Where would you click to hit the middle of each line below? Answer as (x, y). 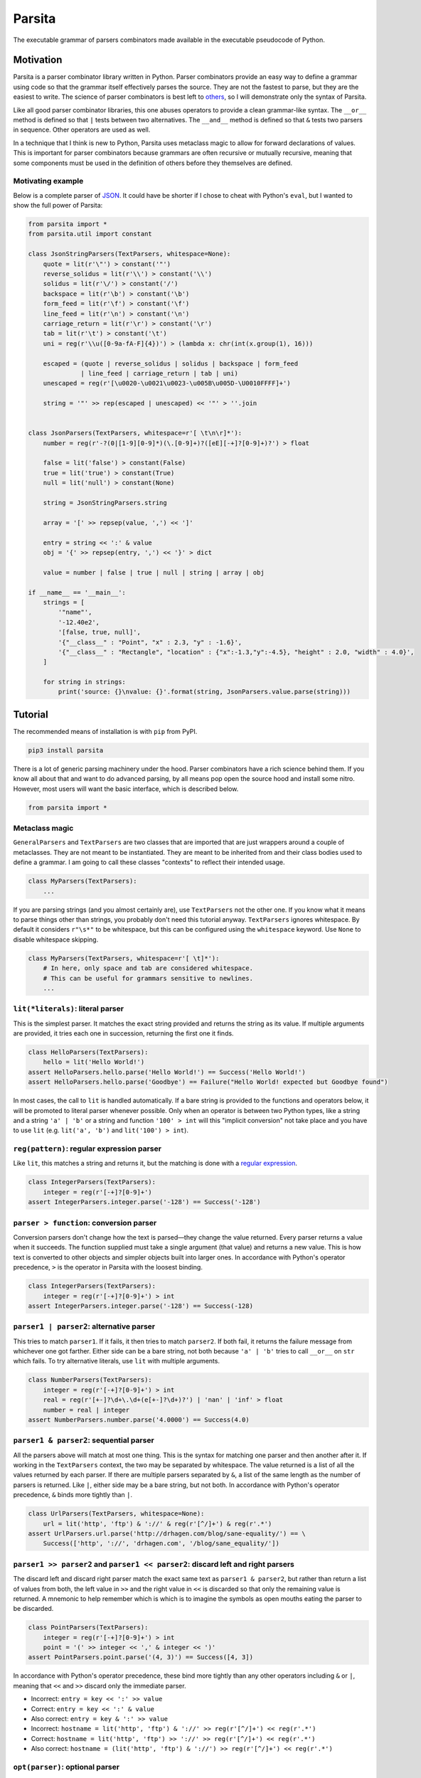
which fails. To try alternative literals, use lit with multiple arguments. (117, 1361)
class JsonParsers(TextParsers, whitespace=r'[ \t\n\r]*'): (135, 433)
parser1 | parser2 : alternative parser (84, 1326)
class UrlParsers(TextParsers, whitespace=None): (116, 1514)
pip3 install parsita (66, 750)
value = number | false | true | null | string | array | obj (154, 572)
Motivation (38, 60)
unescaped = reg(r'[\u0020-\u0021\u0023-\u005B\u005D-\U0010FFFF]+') (167, 383)
